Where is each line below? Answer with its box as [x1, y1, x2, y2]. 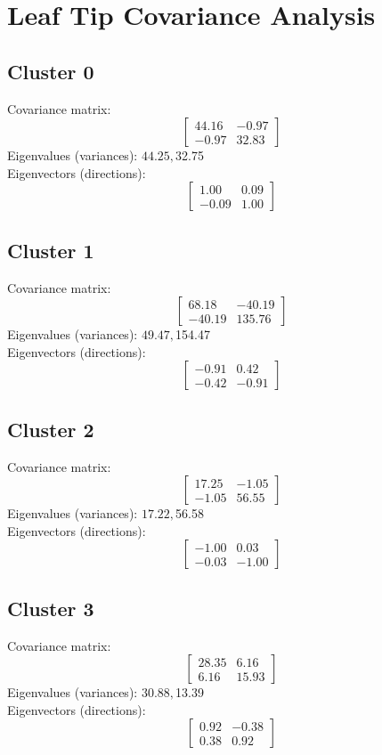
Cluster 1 [7, 236, 94, 264]
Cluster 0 [7, 57, 94, 85]
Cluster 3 [7, 594, 94, 621]
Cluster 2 [7, 415, 94, 442]
